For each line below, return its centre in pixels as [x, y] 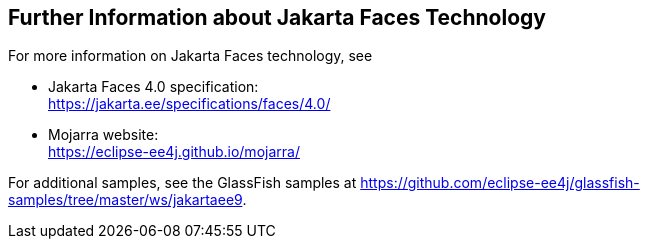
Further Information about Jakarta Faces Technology [277, 17]
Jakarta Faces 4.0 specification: [153, 87]
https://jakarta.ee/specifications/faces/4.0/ [189, 104]
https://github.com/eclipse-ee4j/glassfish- [500, 183]
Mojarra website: [103, 135]
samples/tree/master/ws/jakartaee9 [125, 200]
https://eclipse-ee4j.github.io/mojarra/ [174, 152]
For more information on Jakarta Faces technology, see [190, 56]
